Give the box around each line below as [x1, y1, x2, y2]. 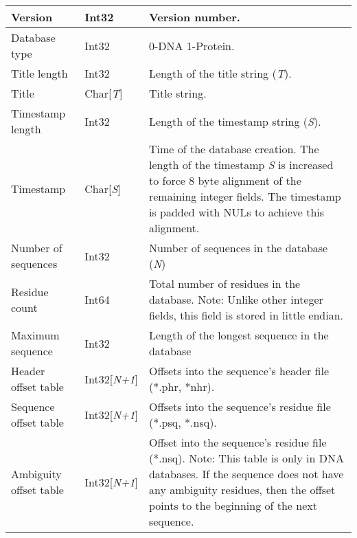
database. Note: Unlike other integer [148, 291, 323, 307]
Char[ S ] [84, 180, 121, 197]
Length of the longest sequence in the [148, 327, 329, 343]
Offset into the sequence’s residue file [148, 434, 327, 450]
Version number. [148, 9, 240, 25]
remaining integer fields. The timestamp [148, 188, 341, 204]
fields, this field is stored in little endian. [148, 307, 344, 323]
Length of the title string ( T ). [148, 65, 292, 81]
